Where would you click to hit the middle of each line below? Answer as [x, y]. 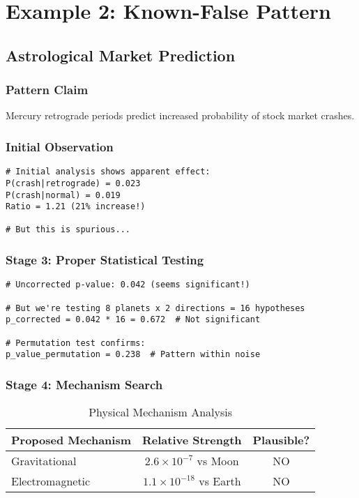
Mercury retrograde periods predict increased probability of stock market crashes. [180, 115]
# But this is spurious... [68, 230]
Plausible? [281, 440]
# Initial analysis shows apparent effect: [108, 172]
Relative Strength [192, 440]
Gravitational [44, 461]
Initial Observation [60, 146]
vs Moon [218, 461]
